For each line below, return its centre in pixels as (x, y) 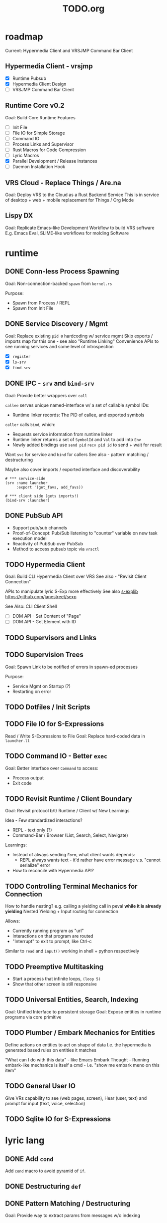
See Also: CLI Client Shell (31, 606)
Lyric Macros (26, 156)
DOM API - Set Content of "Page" (46, 616)
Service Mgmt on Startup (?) (42, 686)
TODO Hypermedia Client (45, 564)
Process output (28, 778)
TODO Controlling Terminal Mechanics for (71, 886)
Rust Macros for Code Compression (49, 150)
